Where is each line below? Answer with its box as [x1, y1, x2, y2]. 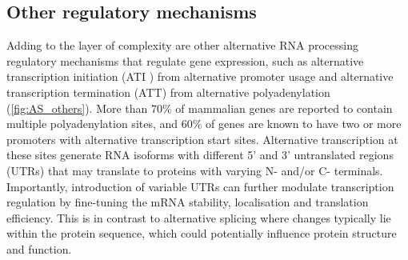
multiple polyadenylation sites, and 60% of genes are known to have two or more [6, 115, 402, 132]
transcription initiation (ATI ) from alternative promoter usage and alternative [6, 68, 394, 85]
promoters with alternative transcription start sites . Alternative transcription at [6, 130, 398, 147]
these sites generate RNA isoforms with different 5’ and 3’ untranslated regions [6, 146, 394, 163]
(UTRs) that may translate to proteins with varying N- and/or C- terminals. [6, 162, 383, 178]
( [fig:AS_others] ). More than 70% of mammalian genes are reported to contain [6, 99, 393, 116]
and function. [6, 240, 72, 257]
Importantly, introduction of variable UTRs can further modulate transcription [6, 178, 394, 194]
